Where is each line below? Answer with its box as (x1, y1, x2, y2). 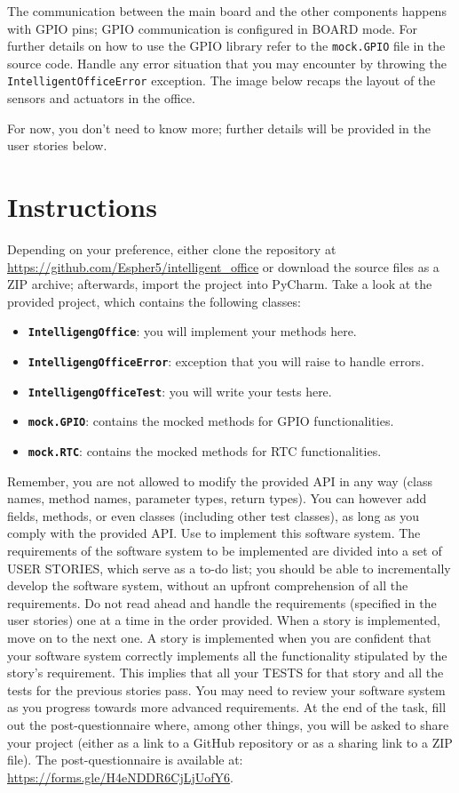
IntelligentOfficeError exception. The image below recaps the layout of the (7, 71, 436, 90)
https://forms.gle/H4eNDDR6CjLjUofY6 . (7, 767, 233, 786)
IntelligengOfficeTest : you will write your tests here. (28, 381, 332, 400)
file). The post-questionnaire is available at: (7, 750, 243, 769)
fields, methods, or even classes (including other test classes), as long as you (7, 506, 420, 525)
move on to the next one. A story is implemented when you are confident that (7, 629, 431, 646)
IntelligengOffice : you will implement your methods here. (28, 322, 357, 340)
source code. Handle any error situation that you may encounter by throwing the (7, 53, 447, 72)
